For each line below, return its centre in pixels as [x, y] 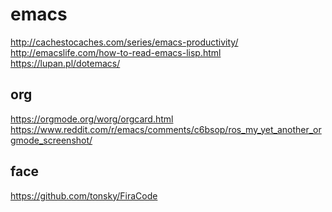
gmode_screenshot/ [51, 140]
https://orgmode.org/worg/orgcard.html [92, 119]
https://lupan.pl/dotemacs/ [65, 63]
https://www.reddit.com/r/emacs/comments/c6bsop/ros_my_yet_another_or [166, 129]
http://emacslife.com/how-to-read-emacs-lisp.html [116, 52]
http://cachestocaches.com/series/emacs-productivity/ [124, 42]
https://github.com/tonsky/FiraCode [84, 195]
